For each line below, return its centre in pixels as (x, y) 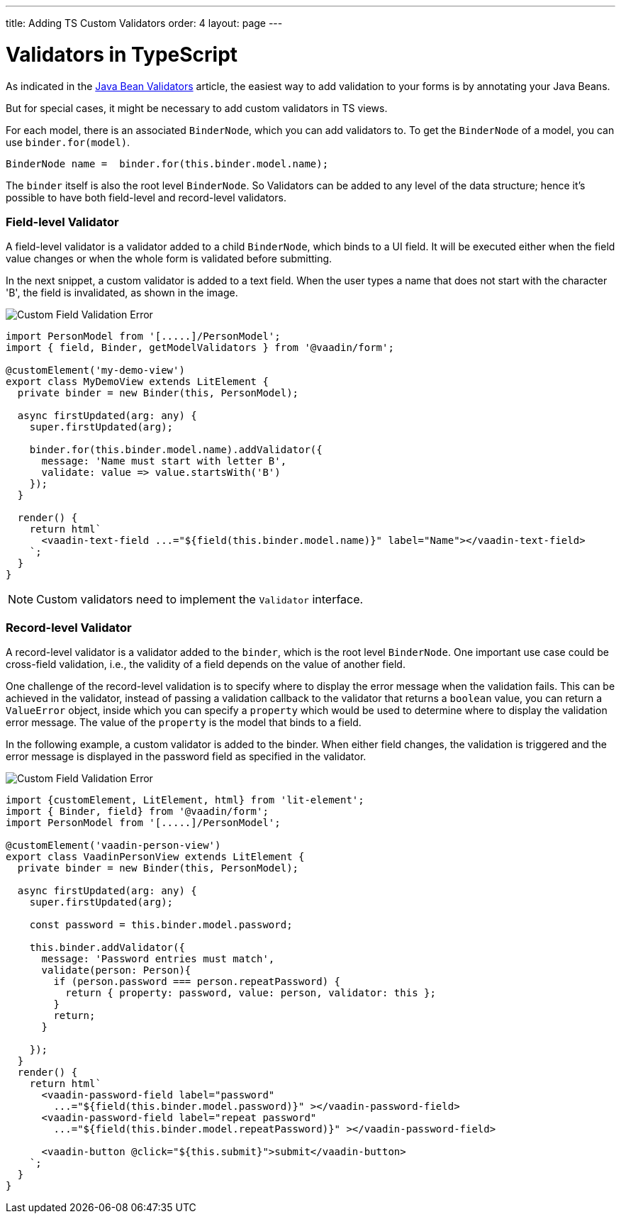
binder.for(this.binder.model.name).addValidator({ (176, 450)
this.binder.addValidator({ (107, 947)
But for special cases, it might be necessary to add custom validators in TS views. (197, 108)
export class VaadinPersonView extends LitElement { (155, 857)
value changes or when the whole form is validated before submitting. (169, 259)
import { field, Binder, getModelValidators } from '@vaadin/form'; (200, 348)
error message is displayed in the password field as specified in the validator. (186, 756)
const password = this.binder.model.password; (161, 925)
